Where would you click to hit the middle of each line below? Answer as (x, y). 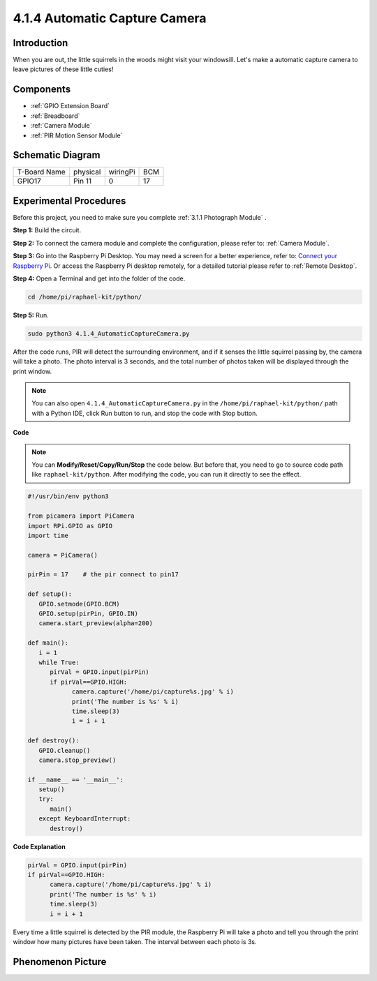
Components (42, 90)
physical (87, 172)
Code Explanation (39, 846)
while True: (59, 662)
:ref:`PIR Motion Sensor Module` (76, 135)
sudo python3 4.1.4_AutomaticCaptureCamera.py (109, 334)
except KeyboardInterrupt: (85, 819)
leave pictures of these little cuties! (63, 69)
